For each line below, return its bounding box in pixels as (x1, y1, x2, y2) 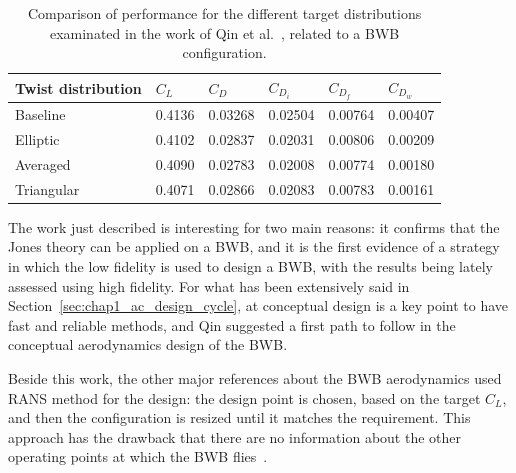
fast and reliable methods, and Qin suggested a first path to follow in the (8, 314, 456, 335)
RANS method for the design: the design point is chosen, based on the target (8, 387, 481, 408)
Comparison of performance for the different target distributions (27, 3, 422, 23)
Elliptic (15, 128, 60, 149)
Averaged (15, 153, 71, 174)
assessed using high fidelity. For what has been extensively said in (8, 275, 410, 296)
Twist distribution (15, 77, 142, 98)
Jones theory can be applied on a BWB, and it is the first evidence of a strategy (8, 236, 500, 257)
